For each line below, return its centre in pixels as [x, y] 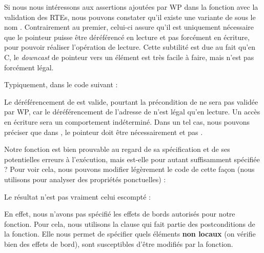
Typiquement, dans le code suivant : [61, 84]
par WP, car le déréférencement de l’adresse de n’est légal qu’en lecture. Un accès [132, 112]
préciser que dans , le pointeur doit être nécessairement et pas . [104, 132]
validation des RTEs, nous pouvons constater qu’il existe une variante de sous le [130, 17]
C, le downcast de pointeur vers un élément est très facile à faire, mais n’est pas [129, 57]
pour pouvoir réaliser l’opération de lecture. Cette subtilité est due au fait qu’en [130, 47]
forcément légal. [29, 67]
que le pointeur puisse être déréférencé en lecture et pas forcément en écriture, [127, 37]
